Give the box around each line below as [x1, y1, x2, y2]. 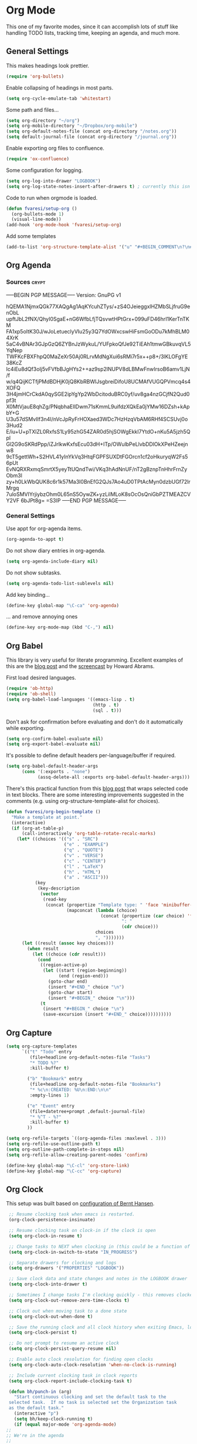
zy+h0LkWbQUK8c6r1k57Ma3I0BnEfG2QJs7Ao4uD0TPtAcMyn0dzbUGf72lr [6, 478, 191, 485]
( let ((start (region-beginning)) [43, 967, 127, 974]
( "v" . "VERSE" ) [63, 852, 104, 858]
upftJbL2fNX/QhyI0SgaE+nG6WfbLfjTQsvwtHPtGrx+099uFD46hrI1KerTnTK [6, 315, 189, 322]
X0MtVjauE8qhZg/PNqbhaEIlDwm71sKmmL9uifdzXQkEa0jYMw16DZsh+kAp [6, 403, 190, 410]
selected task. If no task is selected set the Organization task [8, 1400, 177, 1406]
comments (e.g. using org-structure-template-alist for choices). [6, 797, 160, 804]
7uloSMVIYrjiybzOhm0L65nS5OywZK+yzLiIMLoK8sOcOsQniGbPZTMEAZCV [6, 490, 191, 498]
